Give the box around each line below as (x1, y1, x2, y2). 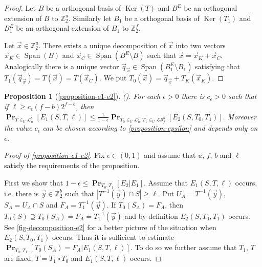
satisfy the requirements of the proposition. (4, 160, 140, 171)
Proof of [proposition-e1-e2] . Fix (4, 150, 105, 160)
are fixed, (4, 253, 33, 263)
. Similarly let (69, 12, 112, 23)
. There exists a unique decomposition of (38, 39, 166, 50)
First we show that (4, 177, 63, 188)
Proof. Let (4, 3, 36, 13)
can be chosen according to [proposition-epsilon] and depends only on (42, 122, 258, 133)
